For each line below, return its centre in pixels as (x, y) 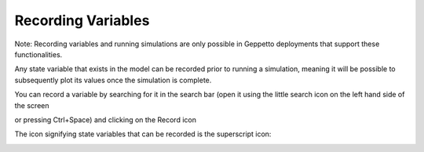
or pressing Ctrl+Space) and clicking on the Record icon (105, 119)
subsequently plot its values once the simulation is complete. (113, 80)
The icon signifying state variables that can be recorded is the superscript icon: (143, 134)
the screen (32, 105)
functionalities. (38, 54)
